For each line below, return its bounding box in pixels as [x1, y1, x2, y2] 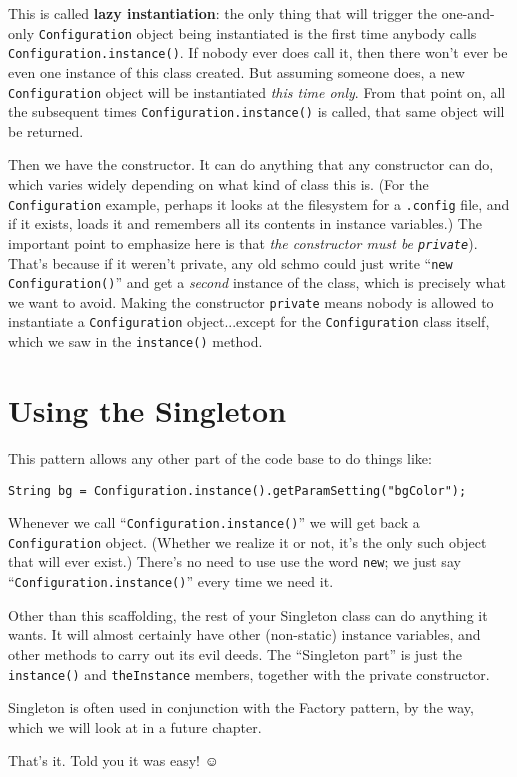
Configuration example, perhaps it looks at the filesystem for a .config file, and [8, 193, 510, 214]
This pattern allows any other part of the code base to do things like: [8, 447, 432, 468]
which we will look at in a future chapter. [8, 716, 262, 737]
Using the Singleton [8, 389, 287, 430]
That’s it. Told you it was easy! [8, 750, 200, 771]
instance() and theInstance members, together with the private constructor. [8, 663, 490, 684]
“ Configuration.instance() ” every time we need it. [8, 571, 334, 592]
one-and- [441, 3, 495, 23]
